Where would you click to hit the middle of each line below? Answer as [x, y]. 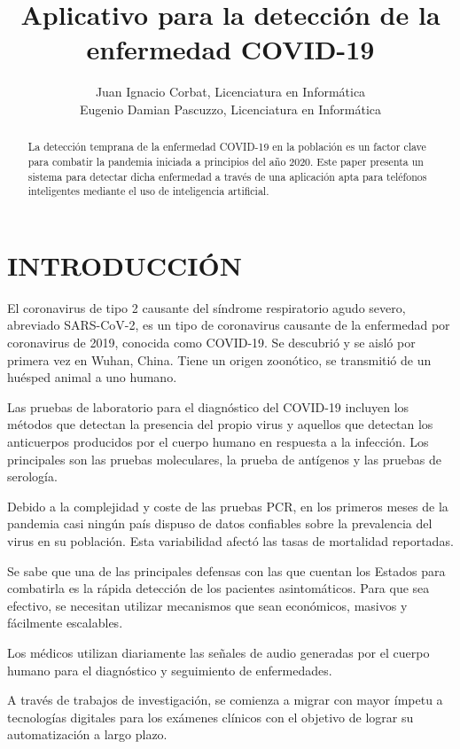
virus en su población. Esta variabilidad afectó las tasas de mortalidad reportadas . [230, 540]
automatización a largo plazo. [87, 734]
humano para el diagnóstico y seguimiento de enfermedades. [170, 670]
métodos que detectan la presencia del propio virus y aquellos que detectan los [220, 424]
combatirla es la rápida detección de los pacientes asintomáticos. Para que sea [218, 588]
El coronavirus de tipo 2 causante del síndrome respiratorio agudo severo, [207, 307]
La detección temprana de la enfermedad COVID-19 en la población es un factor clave [227, 147]
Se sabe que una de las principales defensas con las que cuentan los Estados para [226, 570]
